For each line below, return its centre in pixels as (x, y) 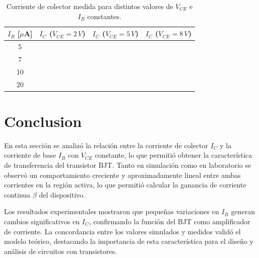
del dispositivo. (62, 194)
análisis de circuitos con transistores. (60, 251)
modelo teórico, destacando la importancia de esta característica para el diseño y (129, 241)
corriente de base (30, 155)
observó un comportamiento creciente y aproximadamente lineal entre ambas (122, 175)
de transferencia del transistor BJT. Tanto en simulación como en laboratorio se (128, 165)
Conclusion (43, 121)
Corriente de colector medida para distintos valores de (90, 6)
